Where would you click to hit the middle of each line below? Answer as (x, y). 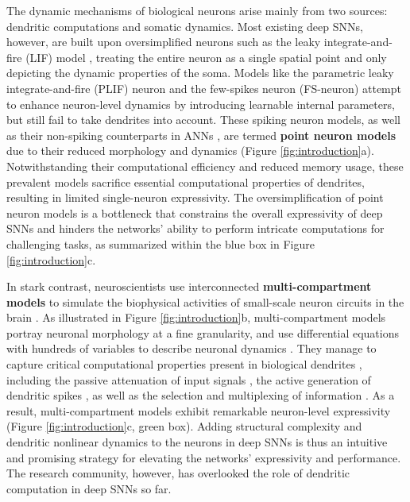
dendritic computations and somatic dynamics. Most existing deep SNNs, (185, 26)
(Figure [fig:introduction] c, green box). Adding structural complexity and (184, 426)
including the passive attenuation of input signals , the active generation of (189, 379)
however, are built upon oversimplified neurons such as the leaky (164, 42)
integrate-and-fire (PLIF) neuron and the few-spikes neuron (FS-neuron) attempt (204, 88)
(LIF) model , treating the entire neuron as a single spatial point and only (206, 57)
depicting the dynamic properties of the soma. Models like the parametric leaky (200, 73)
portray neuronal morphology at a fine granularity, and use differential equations (203, 332)
